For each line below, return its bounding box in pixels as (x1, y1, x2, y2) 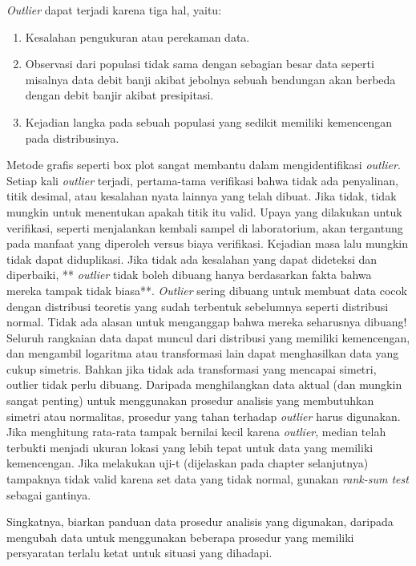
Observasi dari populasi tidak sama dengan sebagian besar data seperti (25, 55, 374, 72)
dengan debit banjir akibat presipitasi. (25, 87, 214, 103)
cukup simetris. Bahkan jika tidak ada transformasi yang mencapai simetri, (6, 360, 377, 377)
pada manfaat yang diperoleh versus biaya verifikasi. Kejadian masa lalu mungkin (6, 235, 408, 252)
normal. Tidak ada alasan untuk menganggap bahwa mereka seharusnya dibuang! (6, 313, 407, 330)
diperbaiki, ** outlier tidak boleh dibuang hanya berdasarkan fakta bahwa (6, 266, 372, 283)
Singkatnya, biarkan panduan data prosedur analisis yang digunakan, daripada (6, 513, 394, 530)
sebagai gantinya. (6, 486, 91, 503)
